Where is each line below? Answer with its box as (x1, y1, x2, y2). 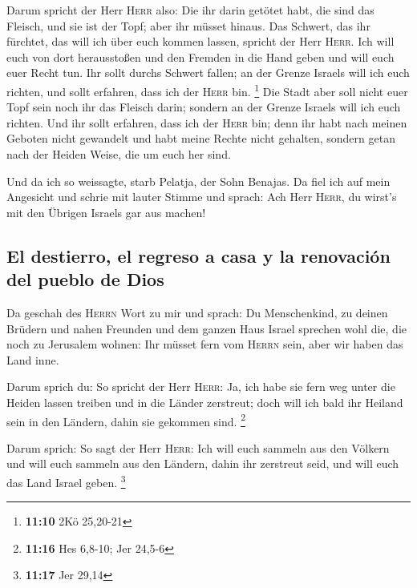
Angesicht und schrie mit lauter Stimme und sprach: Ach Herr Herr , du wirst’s (6, 188, 397, 205)
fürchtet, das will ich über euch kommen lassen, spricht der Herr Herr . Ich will (6, 33, 395, 50)
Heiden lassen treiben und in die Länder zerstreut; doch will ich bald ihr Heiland (6, 393, 403, 410)
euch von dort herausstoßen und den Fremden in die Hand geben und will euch (6, 48, 395, 65)
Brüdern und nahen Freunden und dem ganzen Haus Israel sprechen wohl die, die (6, 320, 407, 336)
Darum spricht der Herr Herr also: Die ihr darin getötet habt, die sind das (6, 2, 374, 18)
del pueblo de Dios (6, 267, 164, 292)
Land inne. (6, 351, 59, 368)
